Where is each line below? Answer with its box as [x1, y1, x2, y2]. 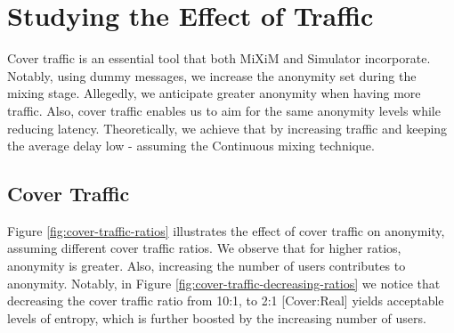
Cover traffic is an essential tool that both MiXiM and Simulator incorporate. [7, 49, 431, 68]
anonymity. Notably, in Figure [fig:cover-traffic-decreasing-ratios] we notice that [7, 273, 441, 292]
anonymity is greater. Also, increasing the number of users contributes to [7, 256, 406, 275]
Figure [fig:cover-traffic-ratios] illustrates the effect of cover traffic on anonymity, [7, 221, 445, 240]
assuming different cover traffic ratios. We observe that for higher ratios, [7, 239, 401, 257]
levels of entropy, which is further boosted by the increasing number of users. [7, 308, 426, 327]
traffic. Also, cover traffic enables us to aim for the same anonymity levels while [7, 101, 441, 119]
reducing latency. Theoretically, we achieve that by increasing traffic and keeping [7, 118, 448, 137]
